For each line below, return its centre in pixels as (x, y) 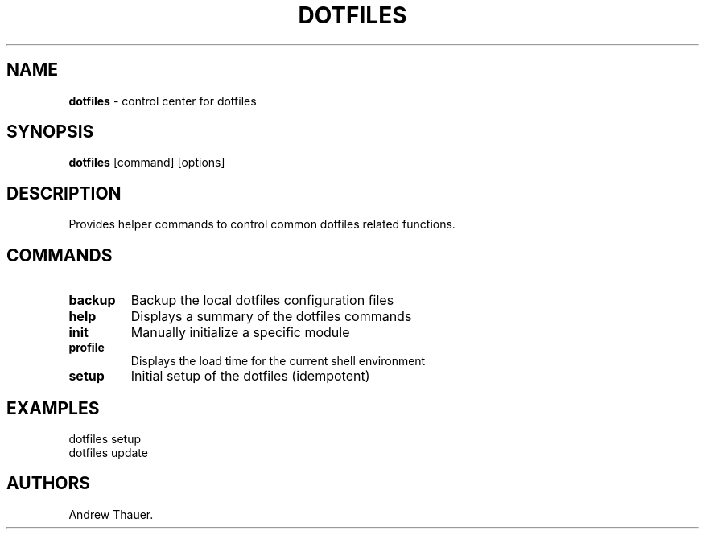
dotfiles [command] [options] (147, 163)
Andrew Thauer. (111, 514)
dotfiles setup (105, 438)
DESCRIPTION (64, 193)
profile (87, 348)
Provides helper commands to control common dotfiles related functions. (262, 224)
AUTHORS (49, 484)
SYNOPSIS (50, 132)
